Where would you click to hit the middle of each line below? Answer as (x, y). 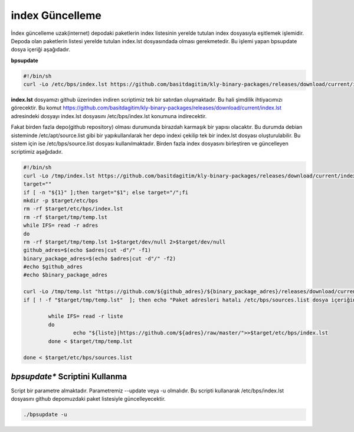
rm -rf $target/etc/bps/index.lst (73, 209)
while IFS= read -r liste (86, 316)
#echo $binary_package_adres (65, 275)
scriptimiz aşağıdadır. (37, 152)
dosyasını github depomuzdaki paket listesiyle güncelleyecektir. (88, 399)
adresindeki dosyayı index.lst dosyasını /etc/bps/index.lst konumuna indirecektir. (109, 116)
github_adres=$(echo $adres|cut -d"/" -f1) (87, 250)
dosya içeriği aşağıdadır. (41, 50)
